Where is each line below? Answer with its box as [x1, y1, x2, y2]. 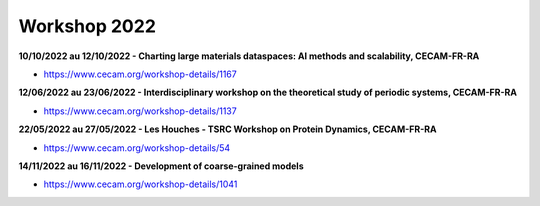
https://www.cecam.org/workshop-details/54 [43, 141, 231, 154]
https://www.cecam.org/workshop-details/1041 [43, 178, 238, 190]
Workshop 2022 [18, 15, 157, 37]
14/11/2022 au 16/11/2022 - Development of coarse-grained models [18, 160, 304, 172]
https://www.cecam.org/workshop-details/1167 [43, 68, 237, 80]
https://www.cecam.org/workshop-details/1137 [43, 105, 237, 117]
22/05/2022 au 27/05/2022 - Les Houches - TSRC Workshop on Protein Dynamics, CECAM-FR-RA [18, 123, 437, 135]
